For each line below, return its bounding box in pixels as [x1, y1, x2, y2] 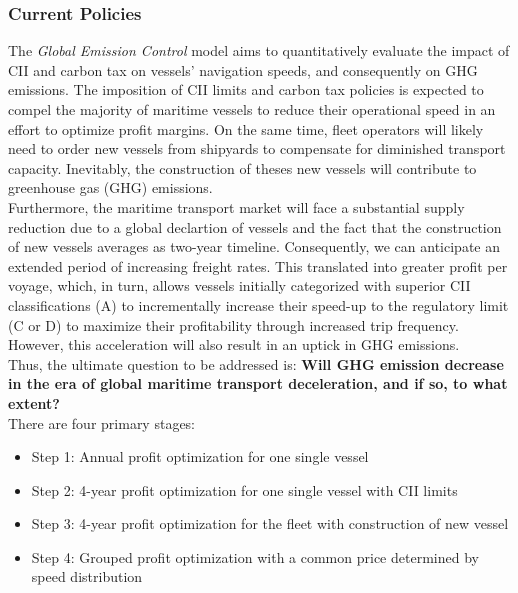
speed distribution [31, 566, 143, 587]
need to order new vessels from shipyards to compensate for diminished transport [8, 138, 506, 159]
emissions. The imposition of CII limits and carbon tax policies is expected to [8, 79, 484, 100]
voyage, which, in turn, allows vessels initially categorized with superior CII [8, 275, 471, 296]
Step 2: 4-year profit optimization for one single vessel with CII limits [31, 479, 458, 500]
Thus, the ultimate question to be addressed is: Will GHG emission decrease [8, 353, 504, 374]
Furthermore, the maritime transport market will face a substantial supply [8, 196, 465, 217]
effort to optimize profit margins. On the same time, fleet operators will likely [8, 118, 484, 139]
